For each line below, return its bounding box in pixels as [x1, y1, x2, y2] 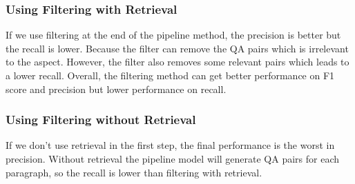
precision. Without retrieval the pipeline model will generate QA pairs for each [6, 152, 340, 165]
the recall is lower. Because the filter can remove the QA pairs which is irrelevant [6, 41, 349, 55]
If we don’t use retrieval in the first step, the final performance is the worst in [6, 138, 335, 152]
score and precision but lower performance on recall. [6, 81, 227, 96]
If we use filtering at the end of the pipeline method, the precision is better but [6, 28, 341, 42]
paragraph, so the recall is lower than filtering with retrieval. [6, 165, 262, 179]
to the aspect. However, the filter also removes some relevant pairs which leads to [6, 54, 349, 69]
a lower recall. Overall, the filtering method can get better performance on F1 [6, 68, 335, 82]
